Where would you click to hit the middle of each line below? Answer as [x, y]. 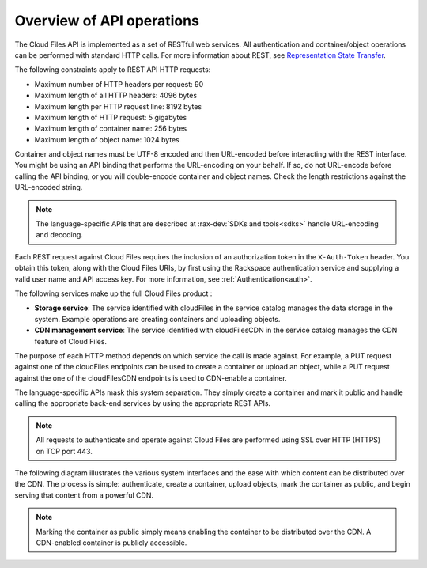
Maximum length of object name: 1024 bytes [107, 139]
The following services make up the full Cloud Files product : [113, 293]
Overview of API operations [107, 21]
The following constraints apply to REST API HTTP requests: [113, 70]
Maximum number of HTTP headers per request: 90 [119, 84]
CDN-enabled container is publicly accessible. [111, 543]
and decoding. [59, 235]
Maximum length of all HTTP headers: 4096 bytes [116, 96]
